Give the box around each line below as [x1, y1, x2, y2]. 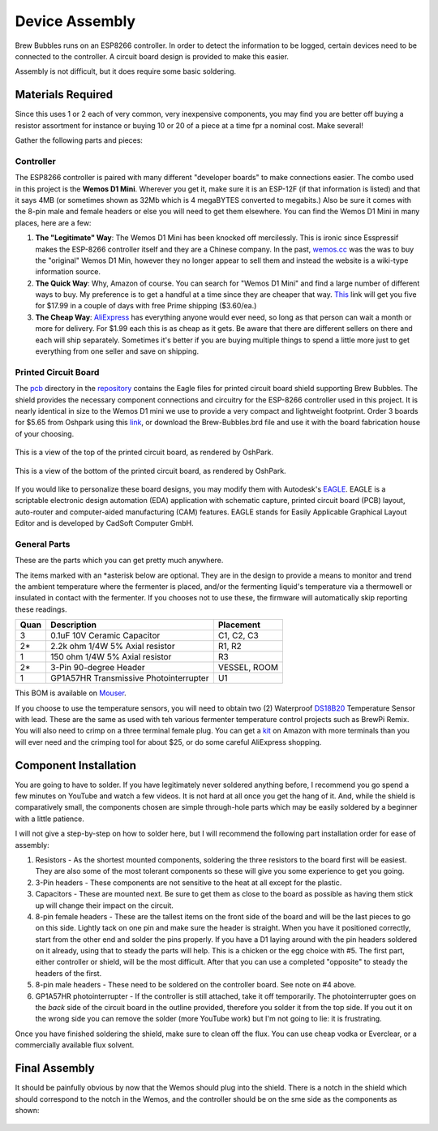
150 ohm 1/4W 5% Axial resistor [49, 652, 172, 663]
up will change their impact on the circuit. [35, 901, 174, 910]
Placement [217, 619, 261, 630]
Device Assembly [15, 12, 136, 30]
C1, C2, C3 [217, 630, 259, 641]
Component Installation [15, 759, 137, 772]
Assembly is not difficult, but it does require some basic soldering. [15, 67, 237, 76]
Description [49, 619, 97, 630]
